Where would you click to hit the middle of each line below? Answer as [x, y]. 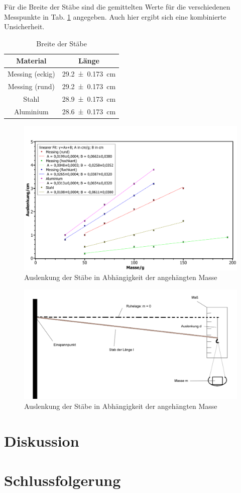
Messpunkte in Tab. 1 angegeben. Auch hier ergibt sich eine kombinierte [115, 16]
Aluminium [31, 111]
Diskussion [42, 440]
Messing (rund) [31, 86]
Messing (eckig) [31, 74]
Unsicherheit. [24, 26]
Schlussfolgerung [63, 480]
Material [31, 61]
